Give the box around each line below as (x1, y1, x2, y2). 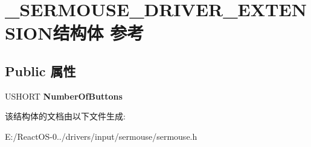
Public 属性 (5, 61, 76, 80)
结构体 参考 (53, 20, 144, 45)
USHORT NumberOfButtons (5, 89, 123, 102)
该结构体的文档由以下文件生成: (5, 110, 126, 122)
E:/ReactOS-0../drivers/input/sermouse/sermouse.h (5, 130, 197, 142)
